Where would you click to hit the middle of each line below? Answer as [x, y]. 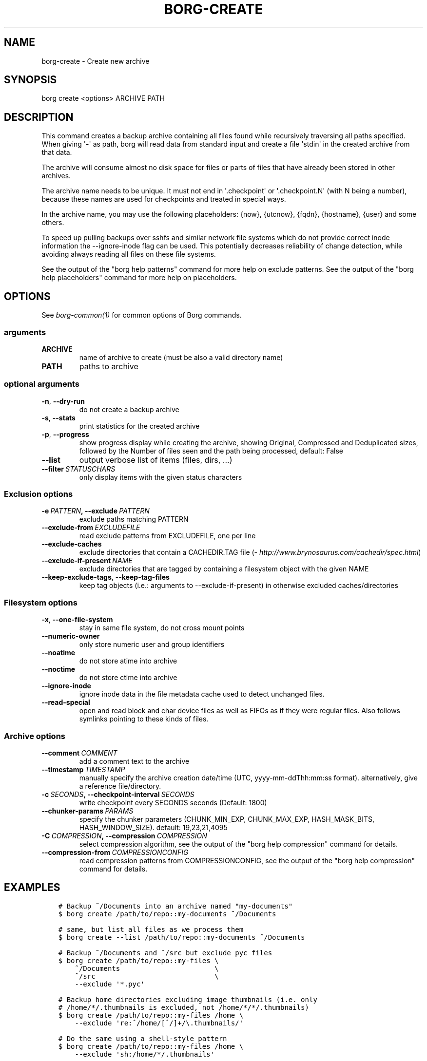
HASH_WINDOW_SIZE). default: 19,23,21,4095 [153, 827]
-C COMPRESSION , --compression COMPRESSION [124, 835]
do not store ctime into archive [128, 678]
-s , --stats [58, 417]
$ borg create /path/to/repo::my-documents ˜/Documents [167, 914]
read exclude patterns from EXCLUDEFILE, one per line [167, 536]
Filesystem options [41, 602]
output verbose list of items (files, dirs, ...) [156, 460]
